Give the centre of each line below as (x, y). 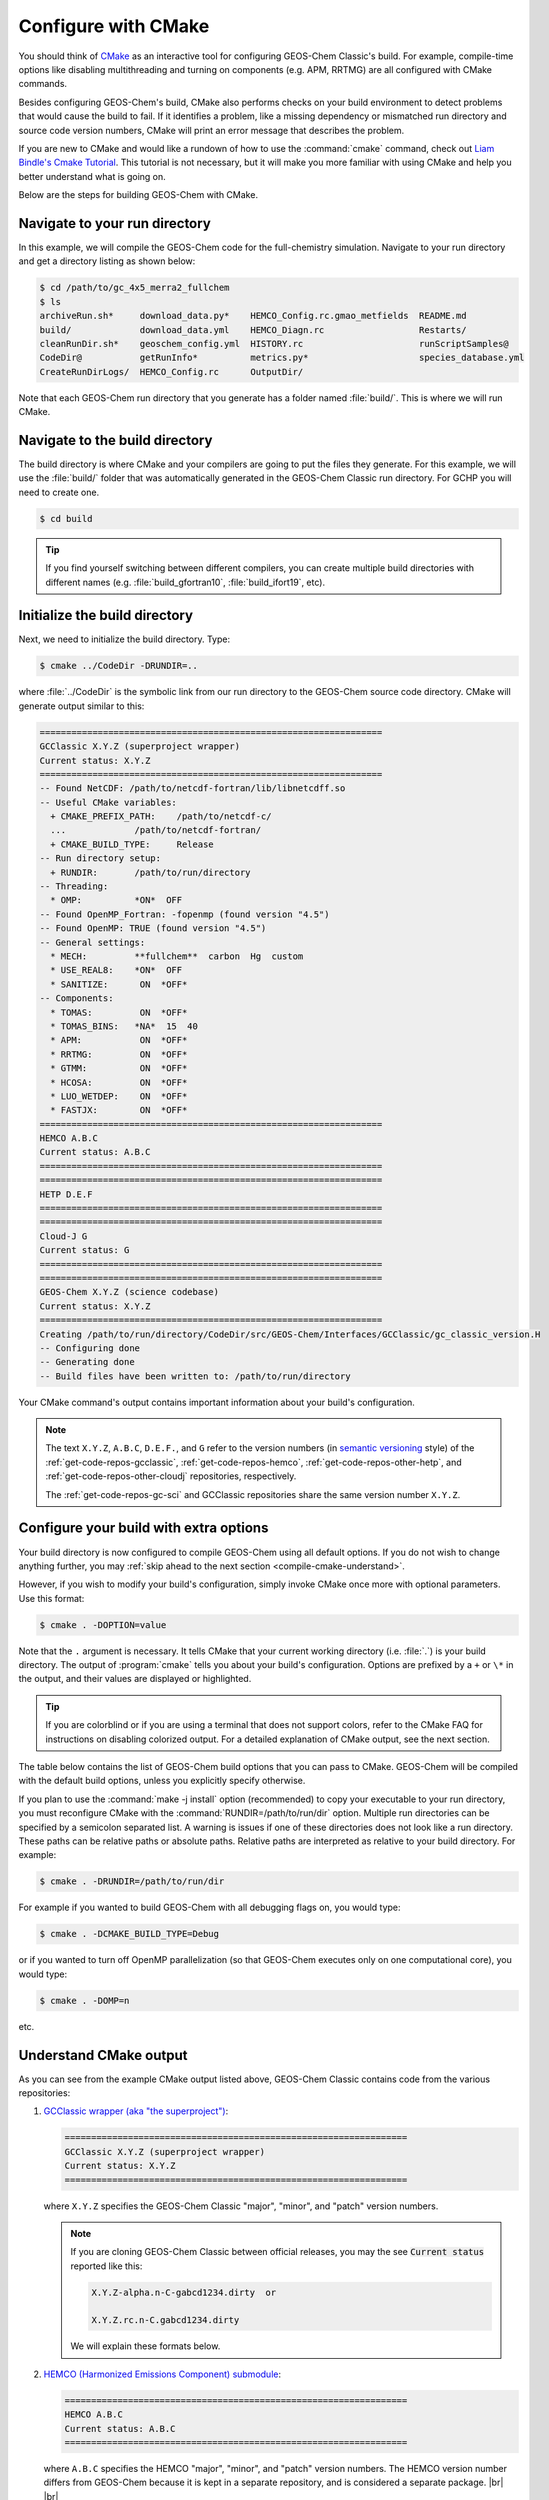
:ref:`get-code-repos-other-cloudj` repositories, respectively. (171, 1476)
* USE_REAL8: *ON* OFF (116, 970)
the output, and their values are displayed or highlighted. (135, 1679)
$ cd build (66, 518)
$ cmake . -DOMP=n (84, 2000)
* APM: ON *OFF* (119, 1040)
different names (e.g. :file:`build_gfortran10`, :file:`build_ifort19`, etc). (185, 582)
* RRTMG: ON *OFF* (119, 1054)
